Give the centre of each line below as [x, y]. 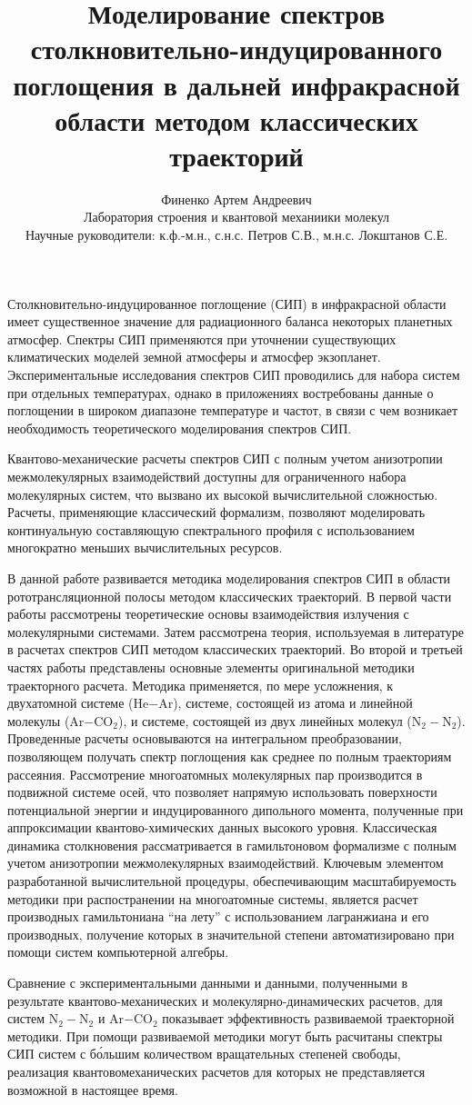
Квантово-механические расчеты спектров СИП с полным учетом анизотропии [225, 458]
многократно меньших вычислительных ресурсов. [145, 548]
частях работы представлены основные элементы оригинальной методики [211, 667]
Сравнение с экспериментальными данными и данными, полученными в [208, 983]
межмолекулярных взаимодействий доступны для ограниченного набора [207, 476]
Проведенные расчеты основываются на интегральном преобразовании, [205, 738]
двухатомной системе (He [78, 703]
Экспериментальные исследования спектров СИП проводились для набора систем [234, 375]
